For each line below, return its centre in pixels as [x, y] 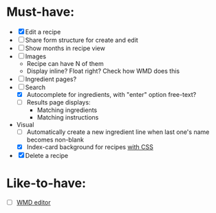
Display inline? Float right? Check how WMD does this [103, 71]
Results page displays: [58, 102]
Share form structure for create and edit [82, 40]
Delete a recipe [47, 156]
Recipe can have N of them [65, 63]
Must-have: [41, 12]
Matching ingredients [67, 110]
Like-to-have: [46, 183]
